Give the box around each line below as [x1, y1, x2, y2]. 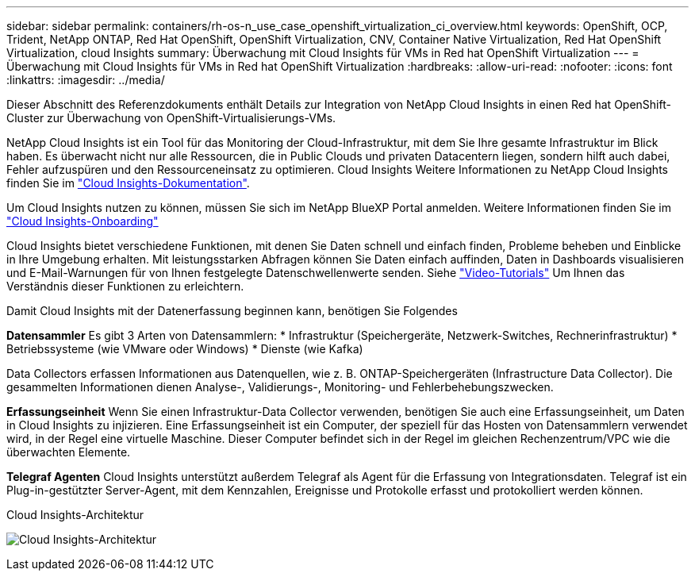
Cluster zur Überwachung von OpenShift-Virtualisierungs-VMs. [6, 111, 336, 125]
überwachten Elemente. [6, 445, 131, 459]
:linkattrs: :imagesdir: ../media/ [6, 73, 165, 87]
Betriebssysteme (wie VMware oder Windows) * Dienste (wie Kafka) [6, 342, 363, 356]
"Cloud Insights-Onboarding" [6, 214, 159, 228]
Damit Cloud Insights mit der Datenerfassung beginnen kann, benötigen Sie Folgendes [6, 304, 458, 317]
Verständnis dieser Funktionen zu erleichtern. [6, 279, 244, 293]
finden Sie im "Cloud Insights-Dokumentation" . [6, 176, 250, 190]
